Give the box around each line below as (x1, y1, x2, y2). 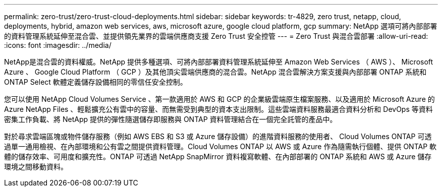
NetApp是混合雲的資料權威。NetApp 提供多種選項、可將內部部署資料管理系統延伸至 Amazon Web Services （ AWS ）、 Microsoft (4, 57, 433, 66)
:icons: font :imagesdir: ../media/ (4, 41, 112, 49)
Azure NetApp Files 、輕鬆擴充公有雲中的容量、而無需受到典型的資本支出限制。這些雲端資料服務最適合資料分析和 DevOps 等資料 (4, 105, 433, 113)
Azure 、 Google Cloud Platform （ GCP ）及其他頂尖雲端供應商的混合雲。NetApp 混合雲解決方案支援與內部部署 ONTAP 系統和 (4, 68, 427, 76)
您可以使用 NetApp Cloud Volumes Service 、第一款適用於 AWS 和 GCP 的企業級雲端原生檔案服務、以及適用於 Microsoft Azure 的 (4, 95, 435, 103)
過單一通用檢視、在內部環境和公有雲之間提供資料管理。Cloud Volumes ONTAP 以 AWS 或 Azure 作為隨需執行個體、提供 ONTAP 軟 (4, 142, 437, 151)
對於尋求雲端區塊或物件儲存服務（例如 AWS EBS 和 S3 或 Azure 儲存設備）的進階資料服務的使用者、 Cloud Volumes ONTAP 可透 (4, 132, 432, 141)
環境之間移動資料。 (4, 162, 68, 171)
